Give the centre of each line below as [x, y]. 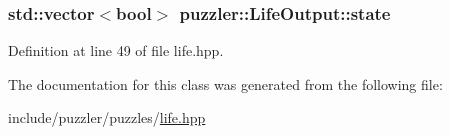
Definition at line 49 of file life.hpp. [116, 50]
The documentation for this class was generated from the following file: [225, 83]
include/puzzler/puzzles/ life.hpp [107, 117]
